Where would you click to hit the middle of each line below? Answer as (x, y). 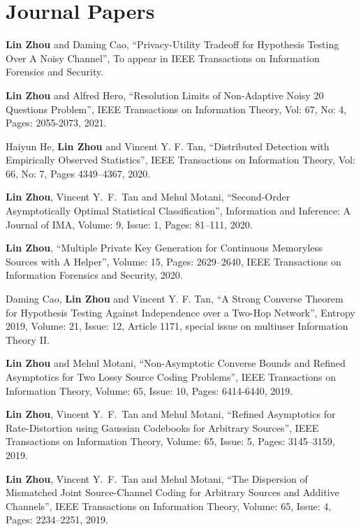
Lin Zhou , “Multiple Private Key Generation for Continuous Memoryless (164, 248)
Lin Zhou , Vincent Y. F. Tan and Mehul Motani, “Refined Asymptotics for (171, 414)
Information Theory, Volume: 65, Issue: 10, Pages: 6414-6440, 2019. (149, 390)
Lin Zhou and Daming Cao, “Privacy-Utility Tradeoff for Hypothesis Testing (172, 44)
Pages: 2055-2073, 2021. (56, 123)
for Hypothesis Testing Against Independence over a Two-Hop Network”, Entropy (180, 312)
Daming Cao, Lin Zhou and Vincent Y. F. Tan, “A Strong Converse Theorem (175, 299)
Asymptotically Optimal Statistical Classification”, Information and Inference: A (178, 211)
